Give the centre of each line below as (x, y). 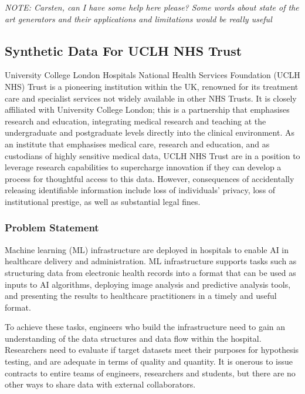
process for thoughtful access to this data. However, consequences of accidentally (150, 178)
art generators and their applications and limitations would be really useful (138, 18)
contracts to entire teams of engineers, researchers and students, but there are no (150, 373)
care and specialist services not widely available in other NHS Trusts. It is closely (151, 98)
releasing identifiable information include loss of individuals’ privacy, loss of (140, 190)
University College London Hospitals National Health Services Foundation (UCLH (152, 75)
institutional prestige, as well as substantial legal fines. (103, 201)
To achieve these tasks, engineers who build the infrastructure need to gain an (145, 327)
